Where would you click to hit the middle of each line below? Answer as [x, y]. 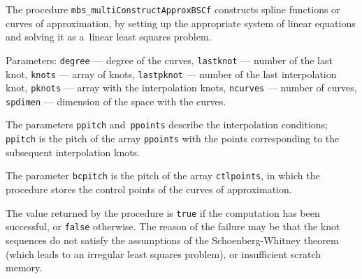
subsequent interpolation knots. [73, 152]
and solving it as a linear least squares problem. [109, 37]
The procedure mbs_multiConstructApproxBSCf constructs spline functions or [173, 9]
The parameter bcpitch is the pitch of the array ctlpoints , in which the [163, 175]
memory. [24, 267]
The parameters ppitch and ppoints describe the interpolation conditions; [167, 125]
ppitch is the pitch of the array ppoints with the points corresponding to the [173, 138]
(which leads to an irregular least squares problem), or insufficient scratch [164, 254]
